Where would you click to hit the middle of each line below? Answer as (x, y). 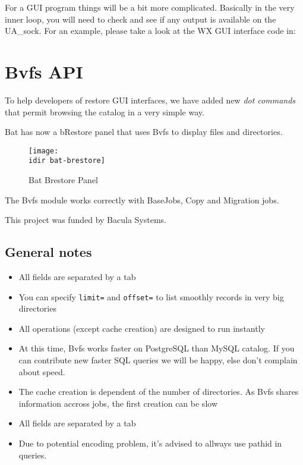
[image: (44, 151)
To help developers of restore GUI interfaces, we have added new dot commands (150, 100)
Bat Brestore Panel (63, 180)
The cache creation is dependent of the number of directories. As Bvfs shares (159, 392)
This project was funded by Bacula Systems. (86, 220)
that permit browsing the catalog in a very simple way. (105, 111)
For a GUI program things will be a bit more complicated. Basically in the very (150, 7)
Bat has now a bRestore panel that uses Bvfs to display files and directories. (144, 132)
